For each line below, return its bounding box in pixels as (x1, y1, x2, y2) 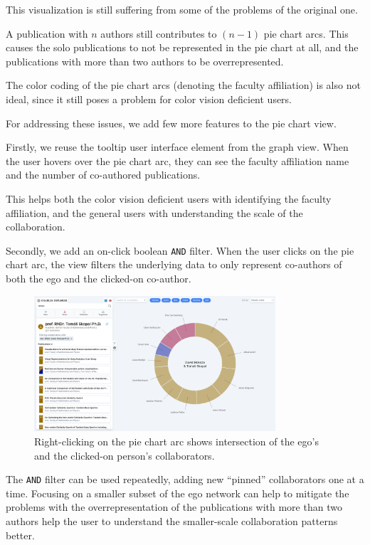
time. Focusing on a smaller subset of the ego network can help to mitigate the (6, 485, 349, 500)
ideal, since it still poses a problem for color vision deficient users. (6, 91, 292, 106)
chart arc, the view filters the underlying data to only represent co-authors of (6, 257, 342, 272)
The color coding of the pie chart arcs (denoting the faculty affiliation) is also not (6, 78, 361, 92)
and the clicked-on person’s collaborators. (34, 448, 215, 462)
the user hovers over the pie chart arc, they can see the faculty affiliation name (6, 153, 349, 168)
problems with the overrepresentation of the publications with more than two (6, 499, 342, 514)
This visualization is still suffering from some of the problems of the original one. (6, 2, 358, 16)
